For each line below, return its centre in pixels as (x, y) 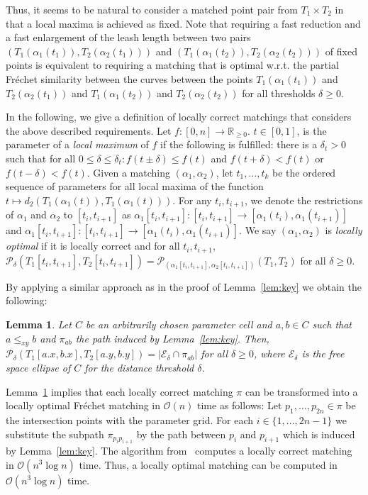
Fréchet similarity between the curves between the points (129, 78)
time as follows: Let (240, 405)
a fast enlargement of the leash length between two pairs (128, 37)
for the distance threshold (139, 367)
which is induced (319, 434)
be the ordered (304, 172)
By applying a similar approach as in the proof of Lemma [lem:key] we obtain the (184, 286)
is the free (323, 354)
